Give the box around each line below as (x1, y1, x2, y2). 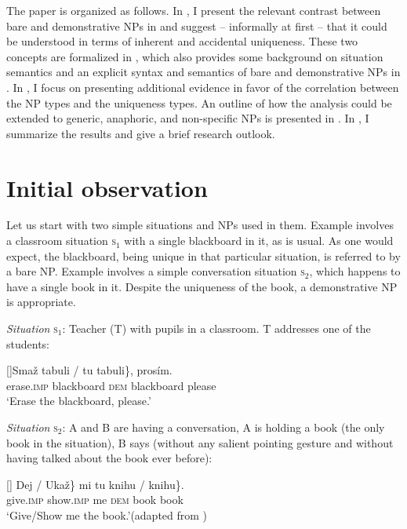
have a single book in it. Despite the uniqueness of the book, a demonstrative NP (6, 278, 398, 294)
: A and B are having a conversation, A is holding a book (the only (62, 419, 385, 435)
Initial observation (6, 171, 208, 203)
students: (6, 335, 49, 352)
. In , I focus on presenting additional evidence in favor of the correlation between (6, 78, 399, 95)
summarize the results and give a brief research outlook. (6, 125, 275, 141)
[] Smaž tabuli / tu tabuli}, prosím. (6, 362, 173, 378)
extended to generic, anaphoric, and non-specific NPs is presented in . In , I (6, 110, 369, 126)
